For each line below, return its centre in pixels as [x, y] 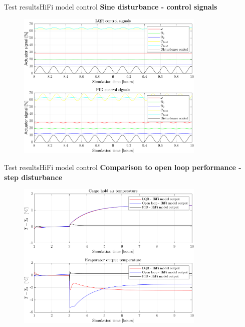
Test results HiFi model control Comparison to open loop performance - [123, 167]
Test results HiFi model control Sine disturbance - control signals [111, 7]
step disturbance [33, 177]
